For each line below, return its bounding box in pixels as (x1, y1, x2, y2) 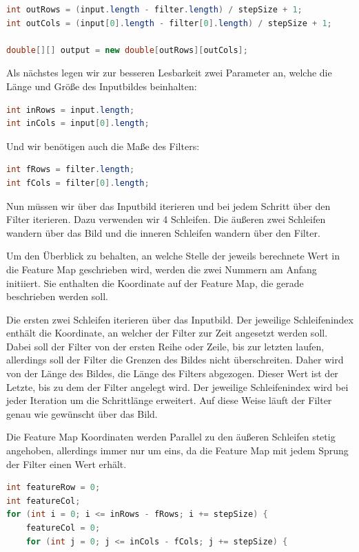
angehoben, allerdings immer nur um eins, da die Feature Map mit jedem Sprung (6, 443, 349, 458)
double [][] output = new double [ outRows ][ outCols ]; (6, 45, 248, 55)
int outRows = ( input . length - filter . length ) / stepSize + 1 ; (6, 5, 302, 14)
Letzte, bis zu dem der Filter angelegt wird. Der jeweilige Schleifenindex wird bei (6, 379, 349, 394)
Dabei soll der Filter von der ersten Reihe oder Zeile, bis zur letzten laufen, (6, 339, 325, 353)
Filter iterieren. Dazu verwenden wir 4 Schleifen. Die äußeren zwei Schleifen (6, 212, 326, 226)
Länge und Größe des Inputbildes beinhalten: (6, 78, 197, 93)
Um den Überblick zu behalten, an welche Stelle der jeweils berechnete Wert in (6, 248, 340, 263)
